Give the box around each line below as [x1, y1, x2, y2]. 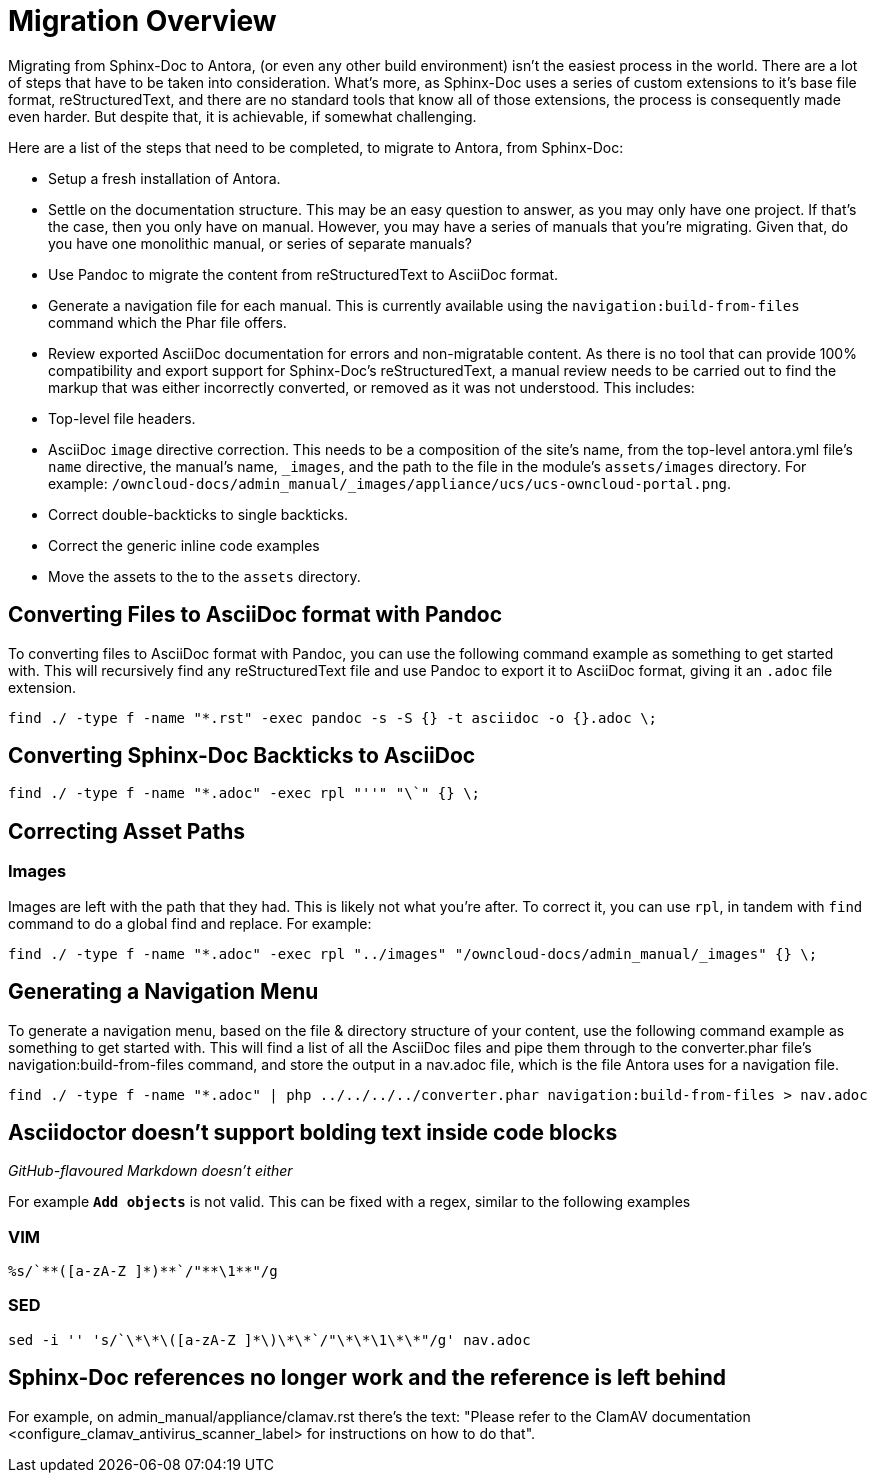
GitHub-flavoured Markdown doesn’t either [8, 1162, 293, 1180]
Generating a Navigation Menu [8, 979, 319, 1005]
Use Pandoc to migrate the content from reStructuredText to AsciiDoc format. [48, 265, 559, 283]
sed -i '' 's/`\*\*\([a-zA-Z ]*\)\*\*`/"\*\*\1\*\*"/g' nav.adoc [8, 1331, 531, 1348]
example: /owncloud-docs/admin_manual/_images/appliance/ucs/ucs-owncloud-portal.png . [48, 474, 732, 492]
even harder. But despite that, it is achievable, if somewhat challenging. [8, 107, 477, 125]
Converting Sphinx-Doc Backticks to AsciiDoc [8, 743, 476, 769]
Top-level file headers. [48, 409, 196, 427]
